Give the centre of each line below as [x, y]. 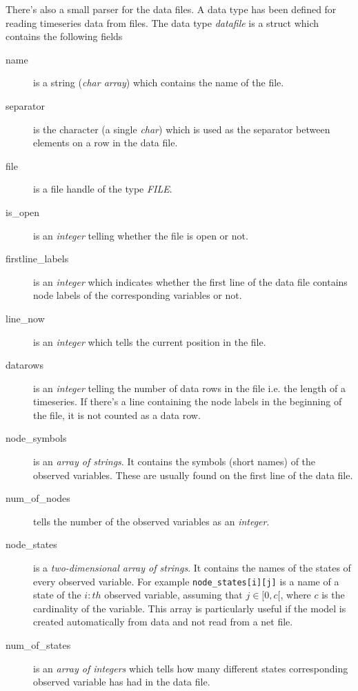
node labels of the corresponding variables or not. [138, 295]
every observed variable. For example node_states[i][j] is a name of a [186, 581]
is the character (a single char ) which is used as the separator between [182, 129]
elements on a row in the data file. [106, 143]
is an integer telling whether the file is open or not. [141, 235]
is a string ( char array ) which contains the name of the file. [159, 82]
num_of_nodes [38, 498]
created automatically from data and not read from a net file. [163, 622]
